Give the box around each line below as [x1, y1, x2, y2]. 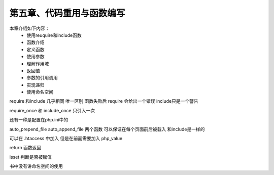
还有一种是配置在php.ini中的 [9, 117, 68, 123]
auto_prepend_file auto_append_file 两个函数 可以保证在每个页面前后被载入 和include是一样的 [9, 126, 205, 132]
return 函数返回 [9, 145, 42, 151]
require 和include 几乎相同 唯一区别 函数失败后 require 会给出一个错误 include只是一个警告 [9, 98, 198, 104]
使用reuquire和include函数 [26, 32, 82, 38]
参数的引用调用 [26, 75, 58, 81]
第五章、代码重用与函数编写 [9, 8, 125, 19]
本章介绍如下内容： [9, 25, 50, 31]
